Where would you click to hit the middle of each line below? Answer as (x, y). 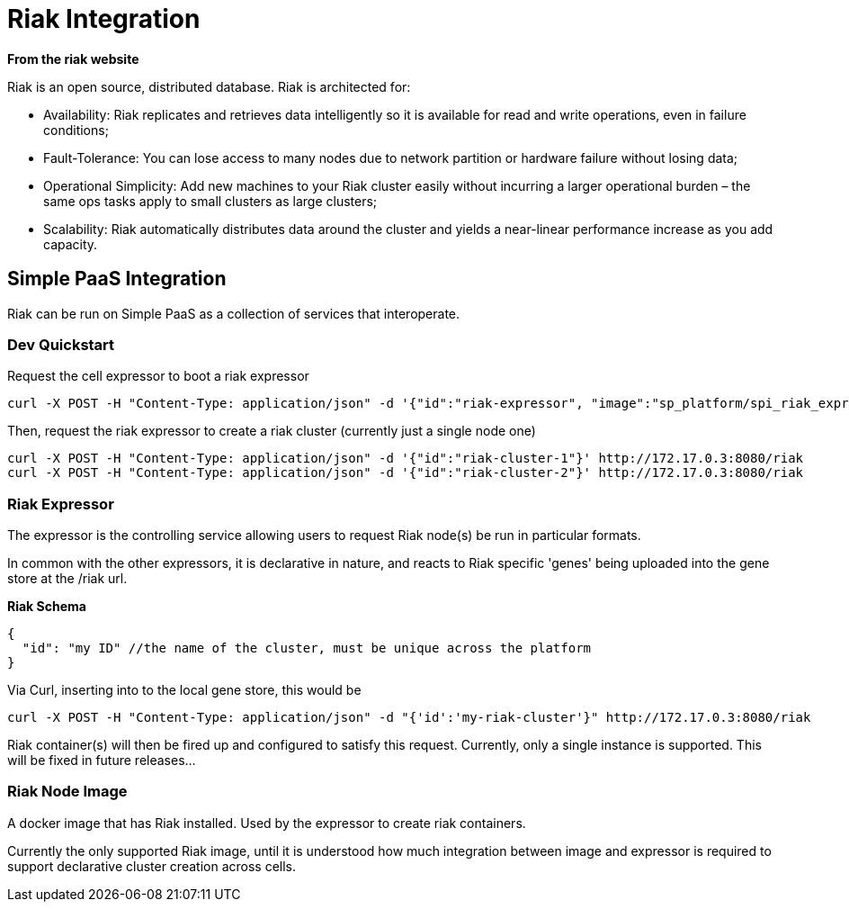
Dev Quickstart (61, 344)
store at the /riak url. (67, 579)
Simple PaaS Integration (117, 279)
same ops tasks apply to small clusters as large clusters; (210, 201)
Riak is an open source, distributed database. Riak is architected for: (209, 86)
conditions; (76, 130)
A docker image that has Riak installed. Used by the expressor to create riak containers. (267, 823)
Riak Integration (104, 19)
